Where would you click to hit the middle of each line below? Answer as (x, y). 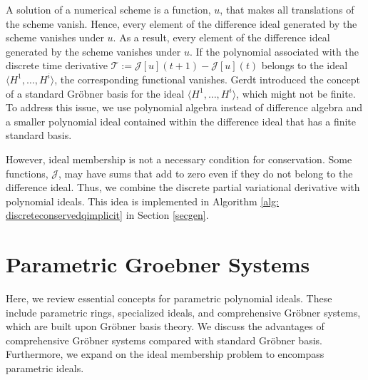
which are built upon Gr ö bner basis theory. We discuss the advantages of (165, 326)
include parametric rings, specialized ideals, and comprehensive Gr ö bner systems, (183, 312)
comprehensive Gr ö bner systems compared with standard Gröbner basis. (164, 340)
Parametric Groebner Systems (158, 264)
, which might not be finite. (296, 93)
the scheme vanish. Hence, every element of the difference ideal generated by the (182, 23)
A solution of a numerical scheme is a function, (108, 9)
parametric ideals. (45, 368)
